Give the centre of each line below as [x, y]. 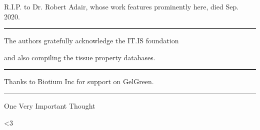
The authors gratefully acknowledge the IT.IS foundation [91, 41]
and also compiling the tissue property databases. [80, 57]
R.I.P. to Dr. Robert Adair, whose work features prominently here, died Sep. [121, 6]
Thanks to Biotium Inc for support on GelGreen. [79, 81]
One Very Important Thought [50, 105]
